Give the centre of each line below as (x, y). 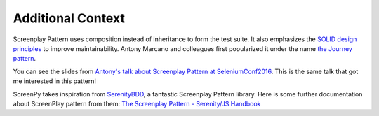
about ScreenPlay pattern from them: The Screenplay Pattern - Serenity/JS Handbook (137, 103)
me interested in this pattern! (55, 81)
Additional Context (69, 18)
